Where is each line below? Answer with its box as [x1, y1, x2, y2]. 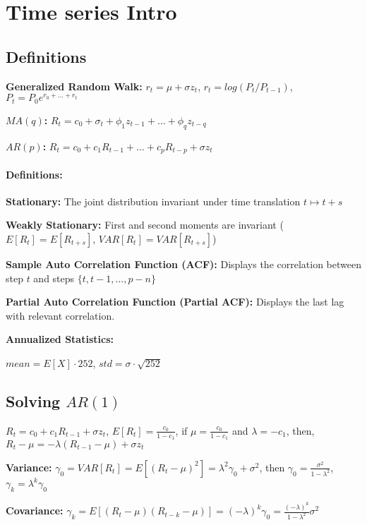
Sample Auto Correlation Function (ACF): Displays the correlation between [6, 256, 361, 271]
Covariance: [6, 503, 64, 518]
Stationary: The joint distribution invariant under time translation [6, 193, 301, 208]
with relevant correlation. [6, 308, 115, 322]
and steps [33, 270, 75, 285]
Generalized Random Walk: [6, 78, 143, 93]
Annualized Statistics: [6, 332, 114, 346]
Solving [6, 390, 61, 411]
